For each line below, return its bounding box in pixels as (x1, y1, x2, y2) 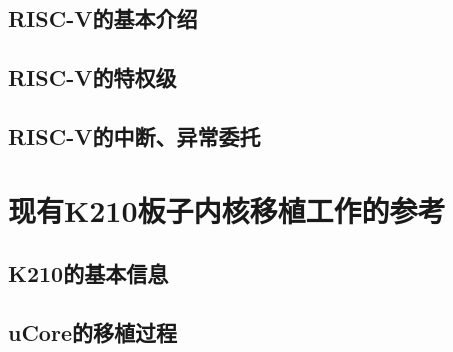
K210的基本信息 (8, 258, 169, 289)
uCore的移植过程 (8, 316, 177, 347)
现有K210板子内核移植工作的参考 (8, 189, 446, 230)
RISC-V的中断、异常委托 (8, 120, 261, 151)
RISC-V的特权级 (8, 62, 177, 93)
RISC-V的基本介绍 (8, 3, 198, 34)
